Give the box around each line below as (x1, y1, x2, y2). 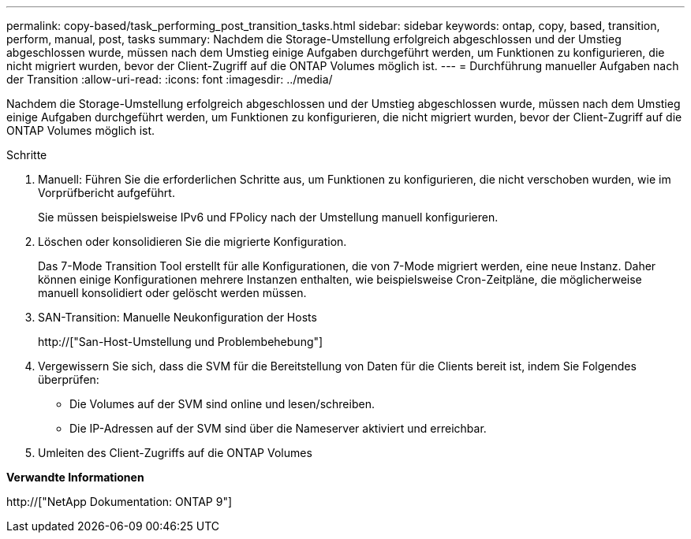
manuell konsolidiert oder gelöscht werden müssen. (38, 286, 307, 299)
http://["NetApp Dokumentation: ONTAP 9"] (6, 495, 233, 508)
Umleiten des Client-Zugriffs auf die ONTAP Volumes (38, 446, 312, 459)
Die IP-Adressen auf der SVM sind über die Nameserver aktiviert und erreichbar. (69, 422, 487, 435)
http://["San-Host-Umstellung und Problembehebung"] (38, 335, 323, 348)
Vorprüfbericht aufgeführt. (38, 186, 175, 199)
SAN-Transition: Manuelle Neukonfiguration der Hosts (38, 310, 317, 324)
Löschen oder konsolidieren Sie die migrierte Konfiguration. (38, 235, 347, 248)
